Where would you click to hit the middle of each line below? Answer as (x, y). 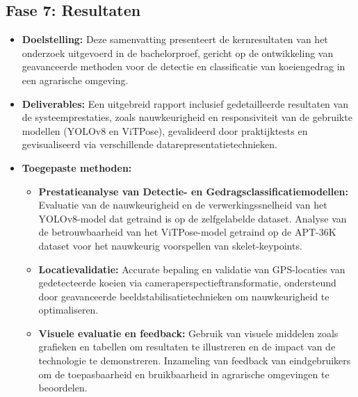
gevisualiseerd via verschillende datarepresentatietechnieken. (149, 144)
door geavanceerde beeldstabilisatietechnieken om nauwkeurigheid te (184, 296)
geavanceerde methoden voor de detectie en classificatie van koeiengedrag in (184, 66)
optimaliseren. (68, 310)
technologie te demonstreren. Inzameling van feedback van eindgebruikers (195, 360)
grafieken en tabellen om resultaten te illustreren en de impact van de (187, 347)
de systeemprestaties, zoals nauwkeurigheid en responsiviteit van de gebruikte (187, 117)
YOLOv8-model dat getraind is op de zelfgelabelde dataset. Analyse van (193, 218)
